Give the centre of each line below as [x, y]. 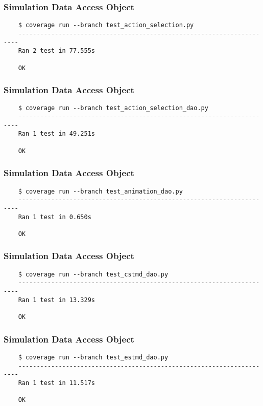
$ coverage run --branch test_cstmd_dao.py [93, 274]
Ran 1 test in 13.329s [56, 300]
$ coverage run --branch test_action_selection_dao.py [113, 108]
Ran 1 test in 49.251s [56, 134]
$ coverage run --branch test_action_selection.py [106, 25]
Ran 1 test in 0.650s [55, 217]
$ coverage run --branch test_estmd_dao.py [93, 357]
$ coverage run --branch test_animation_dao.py [100, 191]
